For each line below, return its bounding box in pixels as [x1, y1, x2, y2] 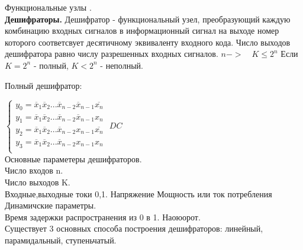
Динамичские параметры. [5, 199, 96, 211]
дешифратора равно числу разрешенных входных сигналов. [5, 47, 218, 60]
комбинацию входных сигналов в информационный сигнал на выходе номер [5, 24, 279, 37]
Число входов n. [5, 164, 63, 177]
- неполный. [100, 59, 143, 71]
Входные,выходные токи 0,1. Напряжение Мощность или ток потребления [5, 187, 272, 200]
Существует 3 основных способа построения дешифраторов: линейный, [5, 222, 263, 235]
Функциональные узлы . [5, 1, 92, 13]
